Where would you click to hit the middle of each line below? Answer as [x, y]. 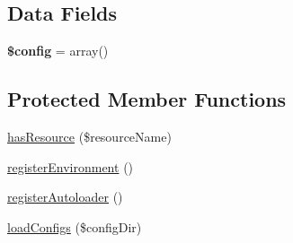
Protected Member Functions [147, 99]
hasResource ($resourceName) [89, 136]
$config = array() [58, 51]
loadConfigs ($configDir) [75, 226]
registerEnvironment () [71, 166]
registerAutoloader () [65, 197]
